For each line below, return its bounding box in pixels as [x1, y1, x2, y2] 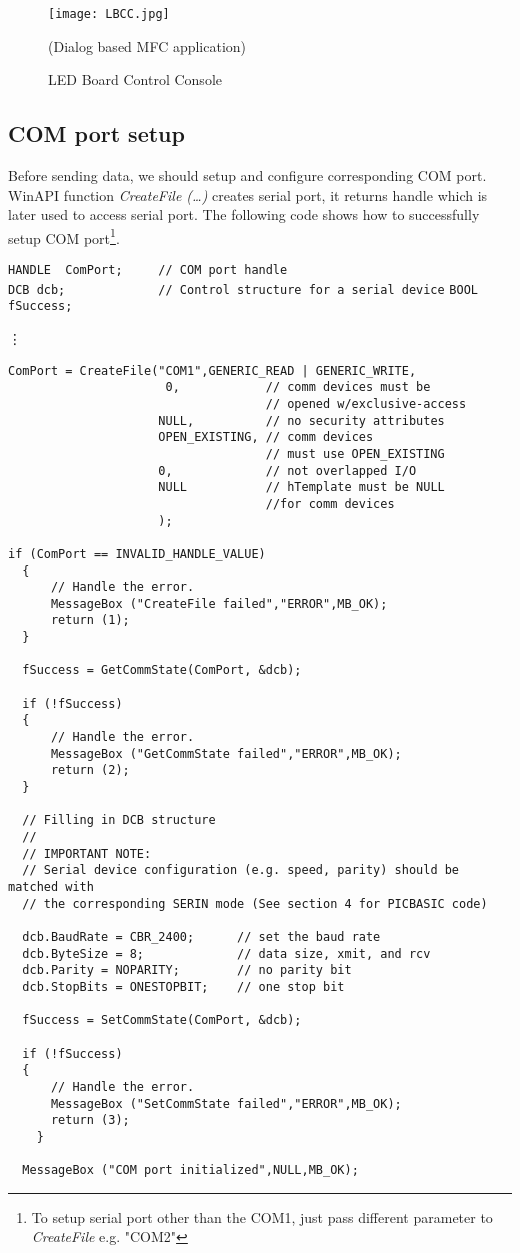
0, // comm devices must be [165, 380, 431, 395]
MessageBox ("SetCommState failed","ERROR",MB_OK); [50, 1096, 402, 1111]
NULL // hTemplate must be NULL [158, 480, 445, 495]
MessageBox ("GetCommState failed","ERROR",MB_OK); [50, 746, 402, 761]
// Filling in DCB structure [22, 813, 216, 828]
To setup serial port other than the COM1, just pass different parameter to [31, 1206, 493, 1227]
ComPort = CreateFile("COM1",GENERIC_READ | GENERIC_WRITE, [8, 363, 417, 378]
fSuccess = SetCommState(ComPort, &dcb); [22, 1013, 302, 1028]
